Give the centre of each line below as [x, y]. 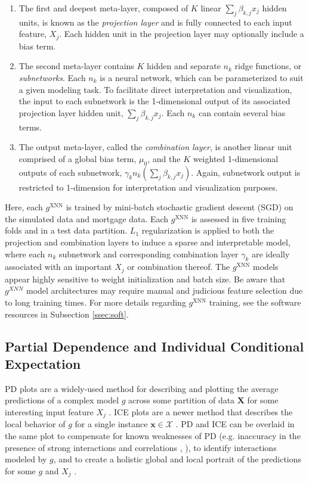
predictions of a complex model [62, 400]
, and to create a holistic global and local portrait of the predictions [177, 459]
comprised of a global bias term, [78, 158]
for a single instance [111, 424]
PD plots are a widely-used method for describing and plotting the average [142, 388]
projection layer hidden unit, [71, 112]
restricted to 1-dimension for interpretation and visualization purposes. [148, 187]
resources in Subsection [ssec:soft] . [67, 314]
